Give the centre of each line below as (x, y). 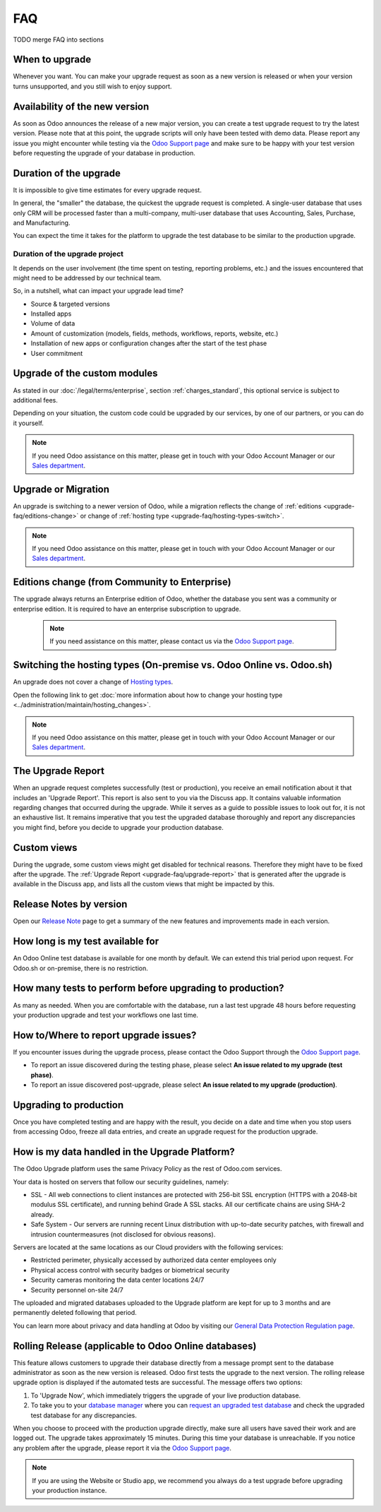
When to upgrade (52, 60)
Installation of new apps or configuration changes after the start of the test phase (149, 343)
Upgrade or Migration (61, 489)
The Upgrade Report (59, 771)
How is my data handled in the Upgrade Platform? (124, 1152)
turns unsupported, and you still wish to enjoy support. (92, 86)
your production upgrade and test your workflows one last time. (106, 1015)
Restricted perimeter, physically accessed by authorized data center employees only (153, 1260)
